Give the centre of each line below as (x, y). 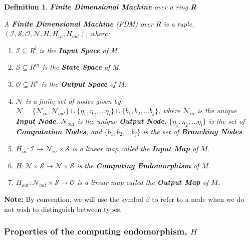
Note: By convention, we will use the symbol (74, 199)
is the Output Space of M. (84, 83)
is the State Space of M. (82, 67)
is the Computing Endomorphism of (138, 165)
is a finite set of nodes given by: (74, 100)
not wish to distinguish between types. (63, 209)
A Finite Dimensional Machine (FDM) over (79, 23)
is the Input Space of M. (79, 50)
